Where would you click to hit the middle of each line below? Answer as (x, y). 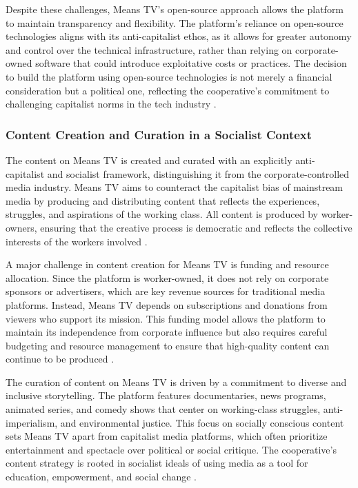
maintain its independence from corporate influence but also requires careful (167, 332)
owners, (21, 227)
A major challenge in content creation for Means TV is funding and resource (167, 264)
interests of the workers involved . (77, 241)
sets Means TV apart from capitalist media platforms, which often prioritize (167, 436)
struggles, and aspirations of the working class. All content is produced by (162, 214)
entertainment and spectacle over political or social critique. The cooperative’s (171, 449)
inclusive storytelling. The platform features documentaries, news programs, (166, 395)
